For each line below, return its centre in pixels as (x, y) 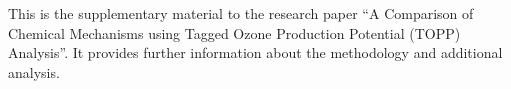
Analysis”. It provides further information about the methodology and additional (255, 52)
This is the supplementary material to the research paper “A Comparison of (241, 13)
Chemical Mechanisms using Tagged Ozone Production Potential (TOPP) (234, 32)
